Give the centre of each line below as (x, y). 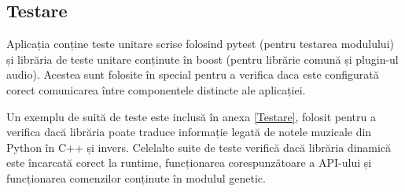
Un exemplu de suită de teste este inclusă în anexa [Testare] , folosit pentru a (191, 116)
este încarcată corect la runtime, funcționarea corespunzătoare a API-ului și (189, 162)
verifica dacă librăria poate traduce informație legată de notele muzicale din (189, 132)
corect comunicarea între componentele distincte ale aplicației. (156, 89)
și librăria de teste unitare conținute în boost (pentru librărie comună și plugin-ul (202, 59)
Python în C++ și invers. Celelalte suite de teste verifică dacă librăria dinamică (199, 147)
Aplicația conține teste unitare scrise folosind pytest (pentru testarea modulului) (200, 44)
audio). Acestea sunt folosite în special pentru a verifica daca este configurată (193, 74)
